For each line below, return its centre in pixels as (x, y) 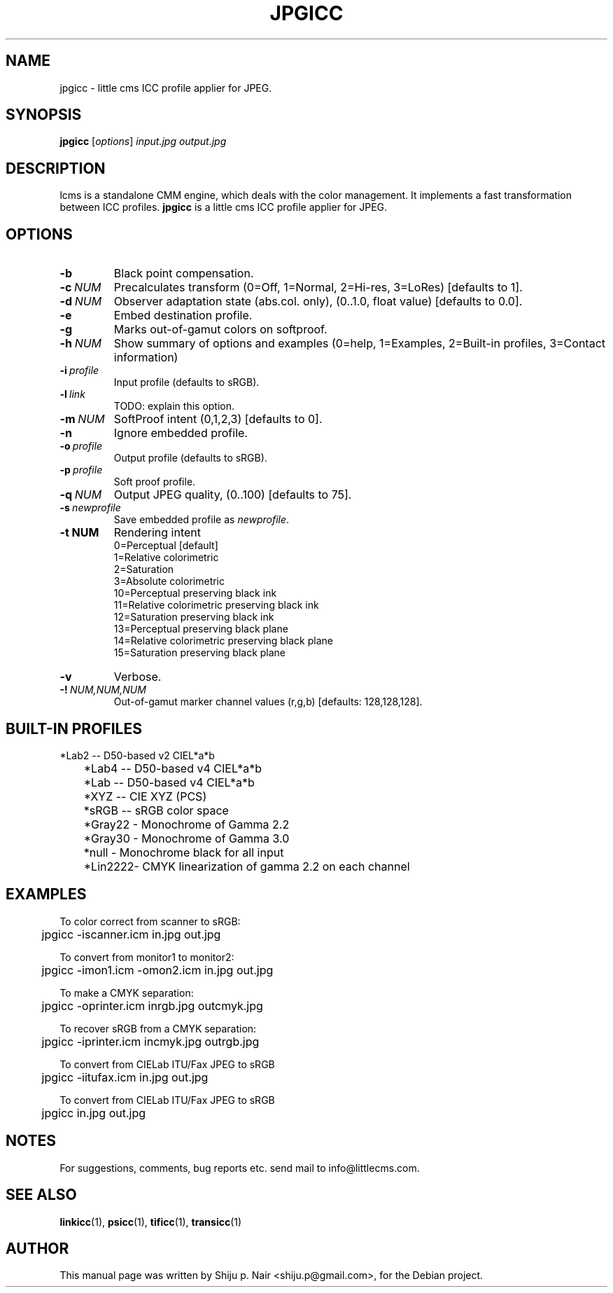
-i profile (79, 371)
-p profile (81, 470)
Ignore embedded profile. (181, 433)
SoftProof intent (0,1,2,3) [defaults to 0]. (218, 419)
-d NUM (81, 302)
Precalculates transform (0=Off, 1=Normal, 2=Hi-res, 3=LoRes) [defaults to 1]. (318, 288)
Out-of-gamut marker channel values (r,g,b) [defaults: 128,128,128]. (268, 702)
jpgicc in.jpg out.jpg (94, 1113)
